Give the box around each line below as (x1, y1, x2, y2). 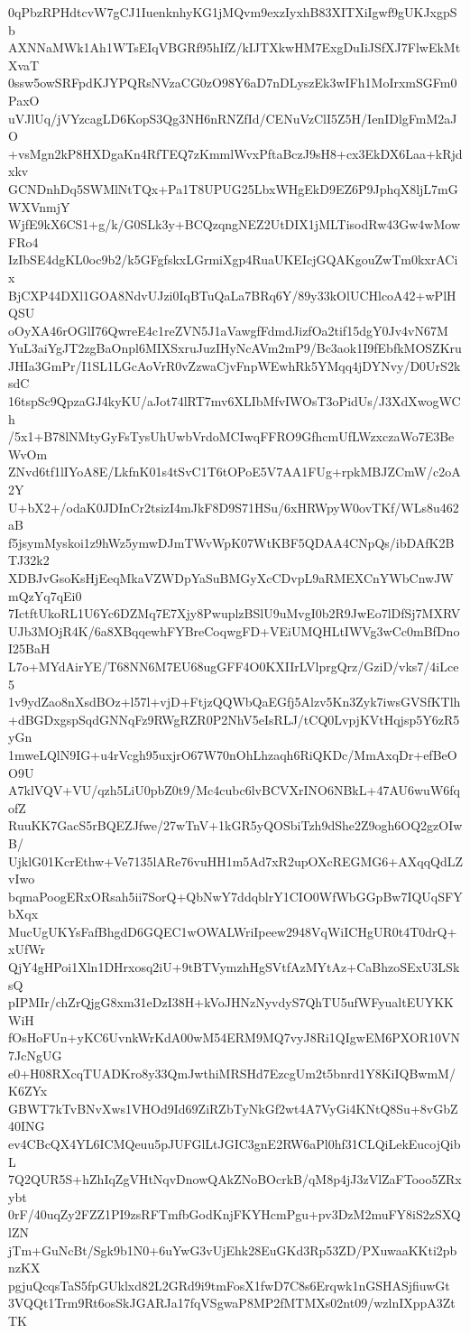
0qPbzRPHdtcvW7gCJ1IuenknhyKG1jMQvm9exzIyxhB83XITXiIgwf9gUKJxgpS (8, 3, 457, 21)
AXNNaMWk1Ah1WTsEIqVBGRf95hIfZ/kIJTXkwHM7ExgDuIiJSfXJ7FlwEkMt (8, 38, 461, 57)
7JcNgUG (8, 1046, 62, 1065)
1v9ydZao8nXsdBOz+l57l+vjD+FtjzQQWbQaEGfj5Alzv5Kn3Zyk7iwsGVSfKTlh (8, 692, 461, 711)
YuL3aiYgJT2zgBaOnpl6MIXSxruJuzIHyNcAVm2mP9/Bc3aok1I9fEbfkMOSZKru (8, 338, 462, 357)
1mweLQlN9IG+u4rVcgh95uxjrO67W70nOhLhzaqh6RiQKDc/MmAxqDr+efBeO (8, 745, 457, 764)
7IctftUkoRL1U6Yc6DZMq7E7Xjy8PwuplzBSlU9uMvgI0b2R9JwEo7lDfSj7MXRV (8, 604, 461, 623)
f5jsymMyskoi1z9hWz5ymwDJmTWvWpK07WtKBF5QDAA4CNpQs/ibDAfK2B (8, 532, 455, 551)
